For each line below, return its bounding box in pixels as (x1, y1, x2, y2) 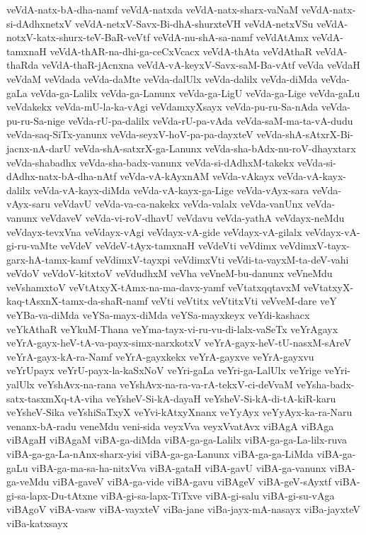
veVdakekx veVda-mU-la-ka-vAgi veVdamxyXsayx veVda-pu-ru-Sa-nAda (6, 99, 319, 114)
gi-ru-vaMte (6, 238, 57, 253)
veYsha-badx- (296, 377, 355, 392)
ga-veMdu (6, 474, 50, 489)
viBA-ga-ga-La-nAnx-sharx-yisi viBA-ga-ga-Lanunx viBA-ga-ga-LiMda (6, 446, 314, 461)
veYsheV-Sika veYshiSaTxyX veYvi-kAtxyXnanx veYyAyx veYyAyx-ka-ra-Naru (6, 405, 353, 419)
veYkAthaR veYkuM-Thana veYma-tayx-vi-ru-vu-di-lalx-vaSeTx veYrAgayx (6, 321, 338, 336)
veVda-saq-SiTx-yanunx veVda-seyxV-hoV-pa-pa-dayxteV (6, 127, 253, 142)
